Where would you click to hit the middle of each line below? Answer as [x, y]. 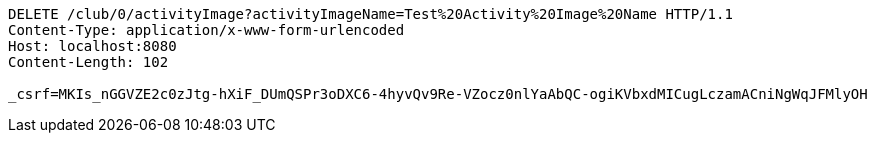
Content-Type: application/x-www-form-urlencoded [206, 30]
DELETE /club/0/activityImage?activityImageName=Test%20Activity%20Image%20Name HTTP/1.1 [370, 14]
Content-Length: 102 [88, 62]
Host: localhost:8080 [92, 46]
